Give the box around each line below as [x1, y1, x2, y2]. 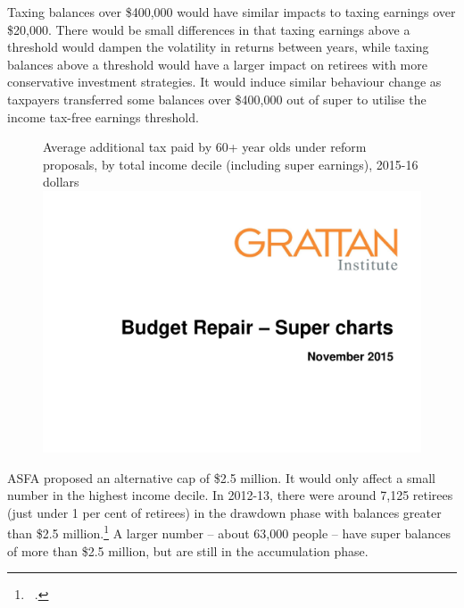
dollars [43, 172, 79, 191]
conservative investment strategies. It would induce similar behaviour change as [7, 72, 442, 91]
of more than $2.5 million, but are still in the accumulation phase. [7, 541, 369, 560]
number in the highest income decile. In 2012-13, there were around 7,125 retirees [7, 486, 453, 504]
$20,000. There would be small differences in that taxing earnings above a [7, 20, 410, 38]
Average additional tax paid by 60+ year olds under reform [43, 137, 367, 156]
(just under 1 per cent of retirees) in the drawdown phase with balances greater [7, 503, 442, 521]
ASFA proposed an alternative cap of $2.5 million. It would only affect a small [7, 468, 435, 487]
